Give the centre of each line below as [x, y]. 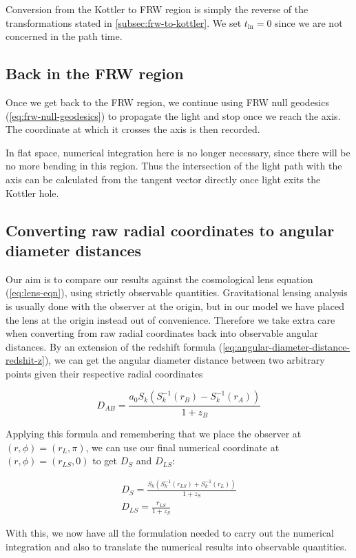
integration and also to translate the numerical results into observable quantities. [176, 546]
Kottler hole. [32, 193]
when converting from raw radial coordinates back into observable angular [162, 333]
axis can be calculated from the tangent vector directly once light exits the [163, 179]
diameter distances [74, 250]
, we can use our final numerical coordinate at [182, 447]
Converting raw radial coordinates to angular [170, 230]
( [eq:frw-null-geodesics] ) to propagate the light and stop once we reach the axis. [173, 115]
